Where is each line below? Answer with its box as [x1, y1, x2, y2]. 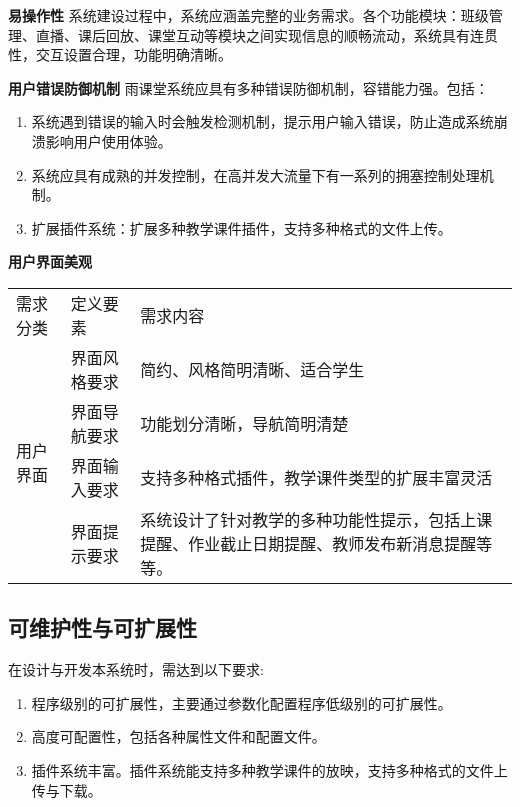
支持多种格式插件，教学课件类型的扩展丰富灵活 [140, 465, 493, 489]
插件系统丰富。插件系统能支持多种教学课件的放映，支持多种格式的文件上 [31, 759, 508, 780]
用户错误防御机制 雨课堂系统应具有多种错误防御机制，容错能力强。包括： [8, 77, 489, 98]
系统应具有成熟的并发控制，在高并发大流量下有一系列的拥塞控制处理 [31, 164, 480, 185]
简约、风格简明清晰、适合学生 [140, 357, 365, 381]
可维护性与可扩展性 [8, 612, 197, 643]
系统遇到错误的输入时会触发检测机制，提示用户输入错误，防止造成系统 [31, 111, 494, 132]
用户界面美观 [8, 251, 92, 272]
